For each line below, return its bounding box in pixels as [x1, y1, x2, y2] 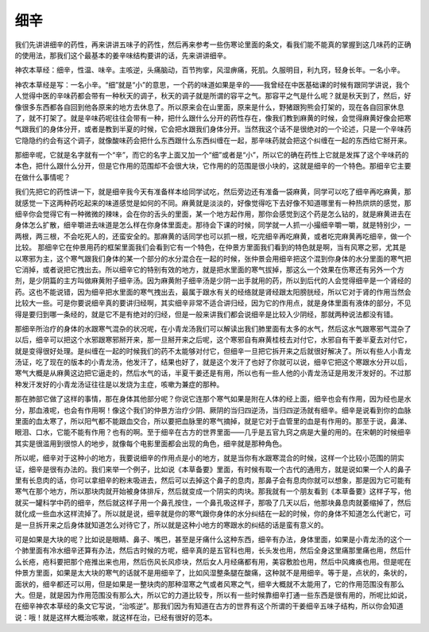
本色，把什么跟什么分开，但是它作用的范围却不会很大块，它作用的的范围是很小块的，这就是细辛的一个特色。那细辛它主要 [14, 161, 412, 171]
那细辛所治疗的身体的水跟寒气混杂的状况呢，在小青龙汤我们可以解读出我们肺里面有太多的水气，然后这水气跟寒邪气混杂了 [14, 324, 412, 333]
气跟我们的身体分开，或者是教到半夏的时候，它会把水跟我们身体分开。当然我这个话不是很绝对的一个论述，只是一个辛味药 [14, 124, 412, 134]
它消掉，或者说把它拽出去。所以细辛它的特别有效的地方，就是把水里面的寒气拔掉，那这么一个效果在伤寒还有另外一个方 [14, 265, 404, 274]
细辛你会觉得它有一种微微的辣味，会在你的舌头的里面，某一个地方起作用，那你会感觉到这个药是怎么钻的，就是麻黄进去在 [14, 209, 412, 219]
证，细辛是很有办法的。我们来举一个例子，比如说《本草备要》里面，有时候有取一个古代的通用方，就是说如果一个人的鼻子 [14, 464, 412, 474]
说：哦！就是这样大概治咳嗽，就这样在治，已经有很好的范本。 [14, 612, 217, 622]
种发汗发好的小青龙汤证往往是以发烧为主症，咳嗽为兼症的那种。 [14, 379, 224, 389]
